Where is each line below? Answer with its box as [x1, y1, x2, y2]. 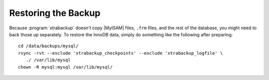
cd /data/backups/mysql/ [18, 43, 79, 49]
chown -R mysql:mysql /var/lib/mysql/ [18, 64, 113, 70]
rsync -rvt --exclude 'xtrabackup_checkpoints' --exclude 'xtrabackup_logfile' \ [18, 50, 223, 56]
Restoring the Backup [9, 7, 101, 18]
